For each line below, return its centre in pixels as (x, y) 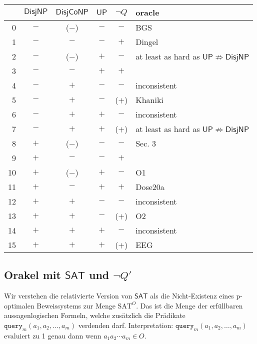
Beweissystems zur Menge (76, 305)
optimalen (19, 305)
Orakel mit (32, 275)
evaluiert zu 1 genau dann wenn (53, 335)
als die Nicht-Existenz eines (192, 296)
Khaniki (149, 100)
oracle (147, 12)
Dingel (147, 42)
